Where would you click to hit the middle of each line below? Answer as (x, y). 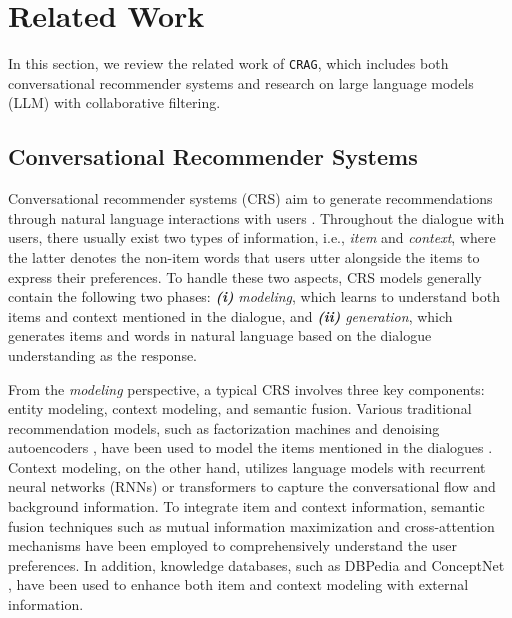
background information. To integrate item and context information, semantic (246, 506)
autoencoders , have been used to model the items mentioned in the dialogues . (250, 447)
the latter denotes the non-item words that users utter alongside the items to (244, 256)
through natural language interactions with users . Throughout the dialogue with (256, 217)
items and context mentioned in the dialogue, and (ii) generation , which (230, 315)
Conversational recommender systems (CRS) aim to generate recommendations (250, 198)
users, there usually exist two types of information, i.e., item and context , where (252, 237)
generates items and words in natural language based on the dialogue (220, 335)
